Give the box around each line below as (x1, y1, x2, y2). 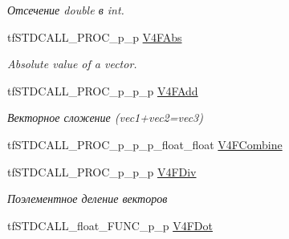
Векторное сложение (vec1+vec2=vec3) (7, 109, 203, 126)
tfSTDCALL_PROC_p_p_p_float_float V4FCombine (7, 136, 283, 152)
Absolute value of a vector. (7, 55, 137, 72)
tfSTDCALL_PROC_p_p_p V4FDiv (7, 163, 197, 180)
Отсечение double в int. (7, 2, 124, 18)
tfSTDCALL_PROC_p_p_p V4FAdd (7, 82, 198, 99)
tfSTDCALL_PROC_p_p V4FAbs (7, 28, 182, 45)
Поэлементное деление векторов (7, 190, 168, 207)
